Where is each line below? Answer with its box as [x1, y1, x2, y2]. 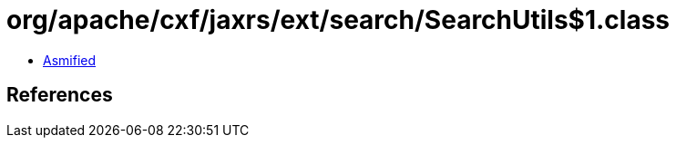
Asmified [43, 52, 97, 68]
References [6, 83, 113, 107]
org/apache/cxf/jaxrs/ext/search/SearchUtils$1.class [6, 5, 671, 35]
